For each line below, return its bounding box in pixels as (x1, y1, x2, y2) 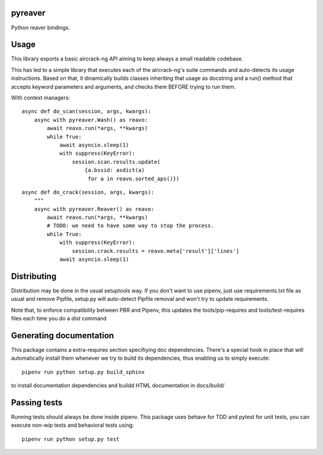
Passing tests (11, 397, 63, 408)
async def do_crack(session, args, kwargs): (22, 189, 155, 195)
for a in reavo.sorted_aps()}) (87, 175, 179, 182)
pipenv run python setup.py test (22, 435, 120, 442)
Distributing (11, 271, 57, 281)
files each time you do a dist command (11, 315, 107, 322)
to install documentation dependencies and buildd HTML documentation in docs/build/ (11, 382, 225, 389)
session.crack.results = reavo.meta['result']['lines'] (72, 248, 239, 254)
